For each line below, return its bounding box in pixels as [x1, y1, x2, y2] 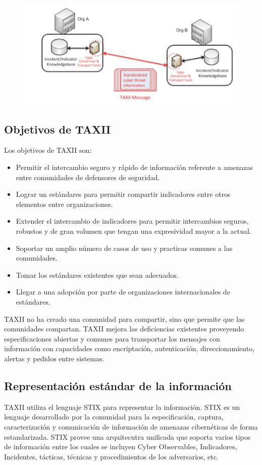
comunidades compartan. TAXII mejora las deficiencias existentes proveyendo [4, 323, 244, 334]
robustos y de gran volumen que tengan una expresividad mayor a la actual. [16, 226, 251, 236]
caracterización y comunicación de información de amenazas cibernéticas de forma [4, 421, 258, 432]
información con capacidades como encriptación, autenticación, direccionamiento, [4, 343, 255, 354]
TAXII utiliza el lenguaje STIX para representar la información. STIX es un [4, 401, 240, 412]
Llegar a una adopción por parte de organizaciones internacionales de [16, 286, 230, 297]
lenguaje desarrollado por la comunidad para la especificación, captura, [4, 411, 224, 422]
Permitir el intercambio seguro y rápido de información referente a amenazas [16, 162, 253, 173]
